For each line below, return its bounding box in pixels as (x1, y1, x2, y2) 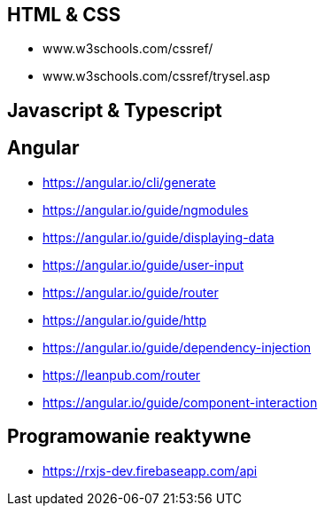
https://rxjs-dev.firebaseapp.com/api (43, 462, 258, 478)
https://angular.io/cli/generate (43, 174, 216, 190)
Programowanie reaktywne (7, 425, 251, 448)
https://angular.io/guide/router (43, 284, 219, 300)
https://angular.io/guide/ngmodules (43, 201, 249, 217)
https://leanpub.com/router (43, 367, 201, 383)
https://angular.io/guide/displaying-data (43, 229, 275, 245)
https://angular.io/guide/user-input (43, 256, 244, 272)
